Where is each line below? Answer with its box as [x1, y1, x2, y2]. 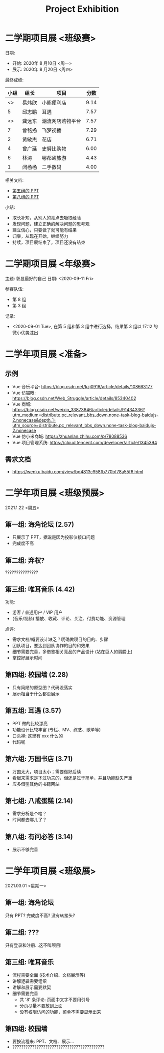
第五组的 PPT [12, 188, 39, 194]
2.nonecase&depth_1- [12, 417, 56, 423]
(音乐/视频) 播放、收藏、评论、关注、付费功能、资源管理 [12, 616, 126, 622]
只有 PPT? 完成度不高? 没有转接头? [5, 912, 75, 918]
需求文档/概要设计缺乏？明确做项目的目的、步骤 [12, 636, 109, 642]
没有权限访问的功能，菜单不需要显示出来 [19, 1009, 101, 1015]
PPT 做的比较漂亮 [12, 720, 48, 726]
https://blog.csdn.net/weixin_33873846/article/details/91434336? [12, 406, 145, 412]
